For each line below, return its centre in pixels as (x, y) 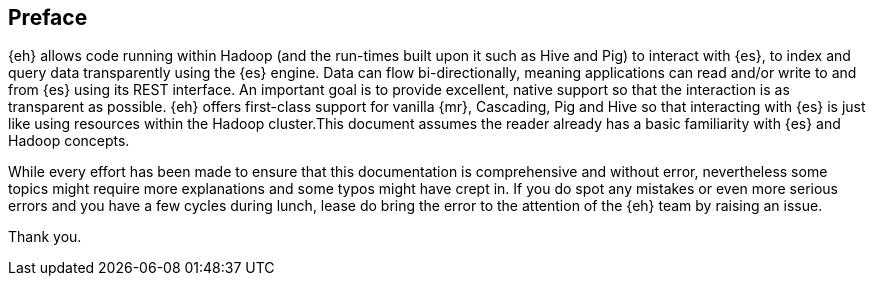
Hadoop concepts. (69, 141)
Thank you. (45, 237)
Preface (48, 17)
